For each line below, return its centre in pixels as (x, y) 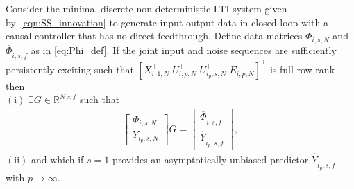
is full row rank (302, 69)
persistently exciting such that (70, 69)
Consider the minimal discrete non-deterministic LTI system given (146, 8)
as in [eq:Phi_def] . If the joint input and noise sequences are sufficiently (184, 49)
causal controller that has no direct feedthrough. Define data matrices (154, 36)
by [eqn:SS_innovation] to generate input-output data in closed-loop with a (167, 22)
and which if (57, 159)
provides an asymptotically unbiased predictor (210, 159)
